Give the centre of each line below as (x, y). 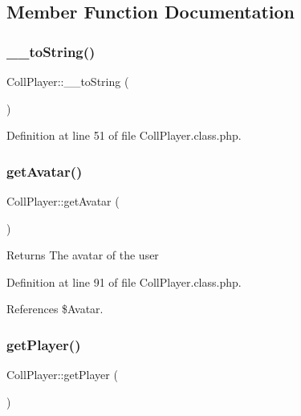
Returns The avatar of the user (83, 255)
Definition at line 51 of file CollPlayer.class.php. (124, 135)
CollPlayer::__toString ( (68, 81)
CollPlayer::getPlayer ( (62, 375)
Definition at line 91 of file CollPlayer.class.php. (124, 281)
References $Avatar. (55, 309)
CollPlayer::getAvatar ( (63, 201)
